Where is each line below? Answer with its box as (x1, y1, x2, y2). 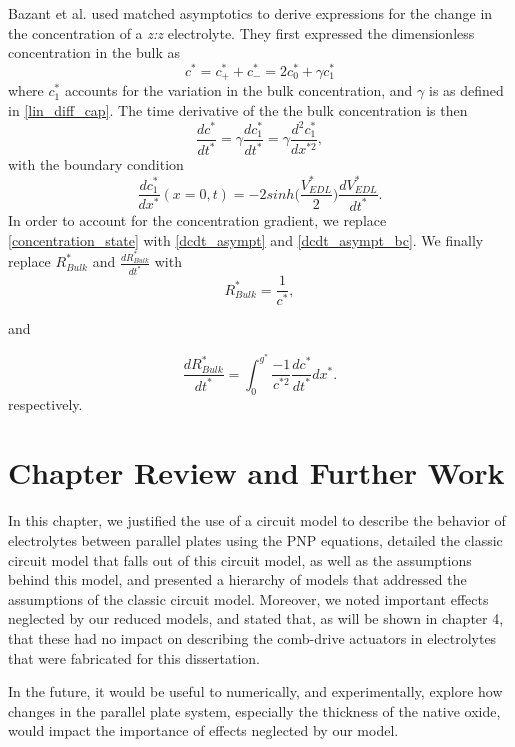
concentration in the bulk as (8, 42, 181, 63)
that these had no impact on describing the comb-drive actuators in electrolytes (8, 627, 497, 648)
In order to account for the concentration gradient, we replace (8, 209, 387, 230)
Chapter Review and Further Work (8, 452, 505, 493)
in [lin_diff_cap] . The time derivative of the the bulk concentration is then (8, 99, 468, 120)
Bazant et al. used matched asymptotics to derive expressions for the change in (8, 3, 493, 23)
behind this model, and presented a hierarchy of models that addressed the (8, 569, 467, 590)
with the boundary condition (8, 154, 184, 175)
